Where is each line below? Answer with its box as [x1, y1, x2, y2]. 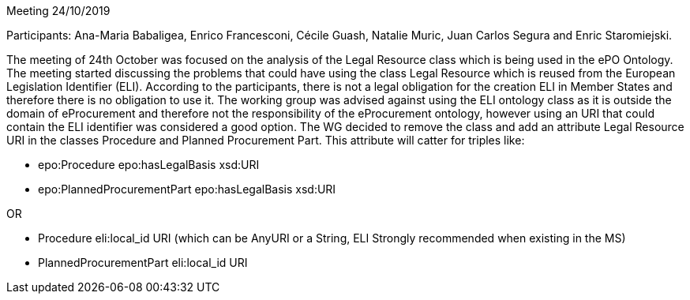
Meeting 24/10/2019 [6, 4, 111, 17]
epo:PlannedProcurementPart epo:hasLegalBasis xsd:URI [38, 182, 336, 196]
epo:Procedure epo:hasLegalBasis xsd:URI [38, 158, 260, 171]
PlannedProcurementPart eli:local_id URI [38, 256, 248, 269]
